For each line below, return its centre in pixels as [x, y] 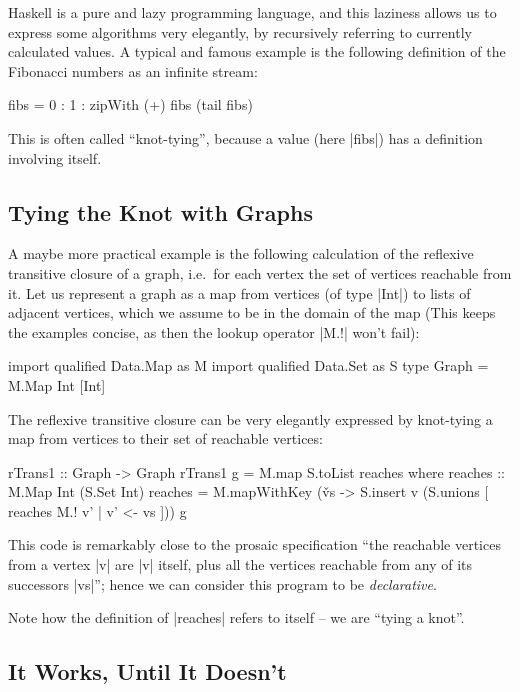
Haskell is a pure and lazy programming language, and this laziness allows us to [252, 12]
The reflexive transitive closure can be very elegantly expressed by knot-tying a [250, 418]
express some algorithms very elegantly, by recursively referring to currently [240, 31]
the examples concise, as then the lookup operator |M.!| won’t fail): [214, 331]
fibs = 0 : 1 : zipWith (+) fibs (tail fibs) [130, 104]
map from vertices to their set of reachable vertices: [165, 438]
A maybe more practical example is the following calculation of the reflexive [241, 253]
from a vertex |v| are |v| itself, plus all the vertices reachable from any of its [240, 564]
